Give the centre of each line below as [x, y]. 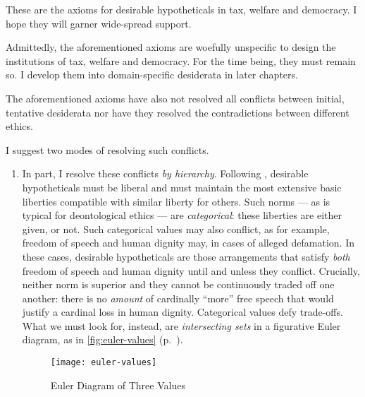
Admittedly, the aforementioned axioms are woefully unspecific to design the [171, 47]
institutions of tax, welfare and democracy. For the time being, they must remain [181, 60]
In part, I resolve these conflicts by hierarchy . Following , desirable [165, 173]
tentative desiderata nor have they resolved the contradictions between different [178, 112]
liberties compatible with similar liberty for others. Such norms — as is [176, 201]
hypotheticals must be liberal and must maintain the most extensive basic [182, 187]
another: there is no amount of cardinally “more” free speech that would [178, 298]
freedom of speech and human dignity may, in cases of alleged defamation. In [188, 243]
